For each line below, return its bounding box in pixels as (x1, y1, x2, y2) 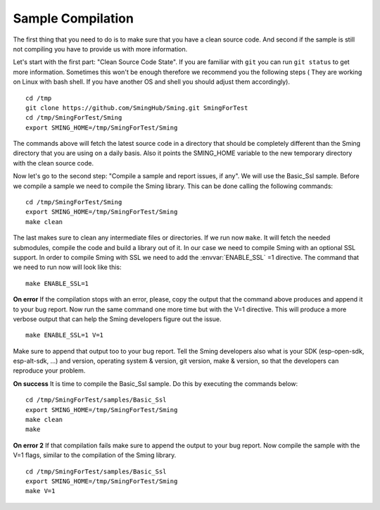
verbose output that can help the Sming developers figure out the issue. (13, 314, 222, 323)
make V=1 (25, 487, 56, 495)
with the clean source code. (13, 158, 94, 167)
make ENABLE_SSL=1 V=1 (25, 331, 104, 340)
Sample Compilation (13, 11, 134, 26)
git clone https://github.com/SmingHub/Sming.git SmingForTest (25, 104, 248, 112)
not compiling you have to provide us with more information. (13, 44, 188, 53)
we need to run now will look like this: (13, 263, 122, 271)
